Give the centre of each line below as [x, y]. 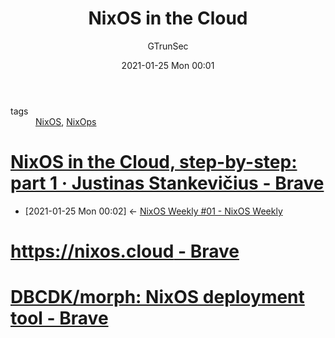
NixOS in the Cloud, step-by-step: [154, 162]
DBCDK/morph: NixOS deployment [157, 297]
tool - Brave [59, 318]
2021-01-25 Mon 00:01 [168, 65]
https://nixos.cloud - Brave [125, 251]
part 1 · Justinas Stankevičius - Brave [167, 183]
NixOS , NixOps [66, 121]
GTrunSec [168, 46]
